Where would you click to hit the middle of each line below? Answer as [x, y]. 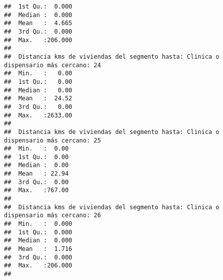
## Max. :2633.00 [38, 115]
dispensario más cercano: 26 [53, 216]
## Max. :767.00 [36, 190]
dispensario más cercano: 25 [53, 140]
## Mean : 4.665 [38, 23]
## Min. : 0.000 [38, 224]
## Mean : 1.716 [38, 249]
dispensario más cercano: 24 [53, 65]
